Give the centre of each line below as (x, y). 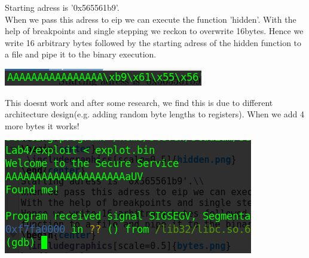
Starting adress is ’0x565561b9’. (62, 7)
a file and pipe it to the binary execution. (81, 54)
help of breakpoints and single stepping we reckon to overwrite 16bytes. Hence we (154, 31)
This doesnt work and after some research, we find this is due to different (139, 102)
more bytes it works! (42, 125)
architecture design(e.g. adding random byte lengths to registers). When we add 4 (155, 114)
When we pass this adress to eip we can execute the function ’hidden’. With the (151, 19)
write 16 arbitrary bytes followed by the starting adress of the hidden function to (153, 42)
